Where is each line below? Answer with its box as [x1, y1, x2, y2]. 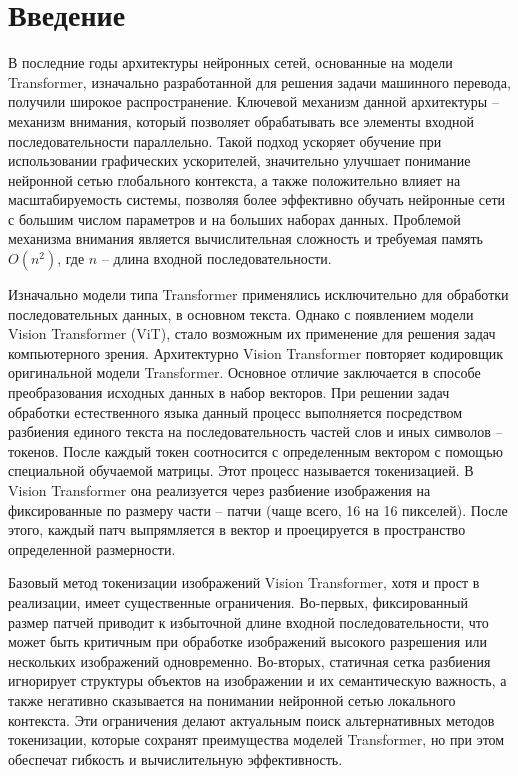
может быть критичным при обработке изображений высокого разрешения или [8, 631, 487, 652]
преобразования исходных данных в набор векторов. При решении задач [8, 382, 450, 403]
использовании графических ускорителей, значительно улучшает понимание [8, 150, 471, 171]
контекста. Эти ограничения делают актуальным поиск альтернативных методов [8, 709, 495, 730]
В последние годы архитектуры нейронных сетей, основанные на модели [8, 52, 453, 73]
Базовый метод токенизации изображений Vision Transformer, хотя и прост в [8, 572, 480, 593]
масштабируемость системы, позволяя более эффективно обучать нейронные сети [8, 189, 506, 210]
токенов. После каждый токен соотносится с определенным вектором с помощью [8, 440, 503, 461]
